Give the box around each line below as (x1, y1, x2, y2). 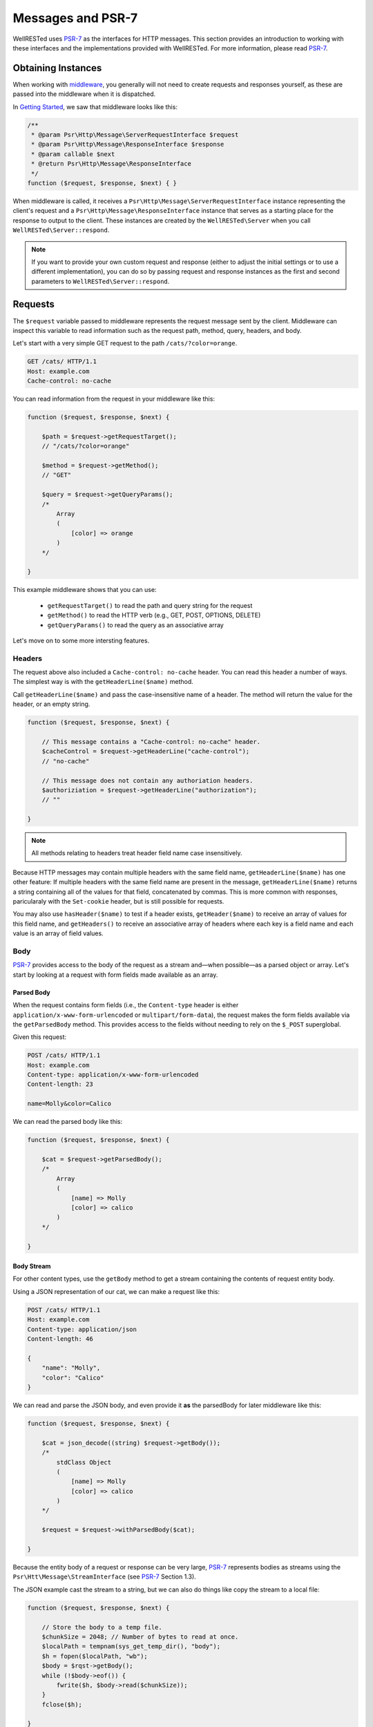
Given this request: (12, 1033, 67, 1041)
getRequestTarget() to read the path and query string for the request (47, 601, 253, 609)
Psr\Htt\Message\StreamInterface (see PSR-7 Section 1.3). (12, 1572, 196, 1581)
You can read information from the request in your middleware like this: (12, 394, 216, 403)
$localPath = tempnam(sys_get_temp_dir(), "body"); (41, 1643, 221, 1650)
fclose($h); (41, 1700, 83, 1708)
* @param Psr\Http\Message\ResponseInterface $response (31, 140, 224, 149)
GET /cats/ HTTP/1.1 (27, 358, 97, 365)
